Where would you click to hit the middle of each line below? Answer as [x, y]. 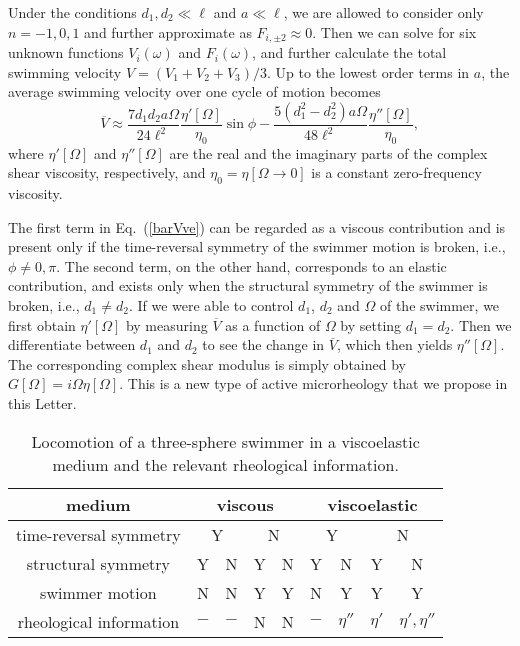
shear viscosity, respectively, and [107, 172]
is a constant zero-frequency [396, 172]
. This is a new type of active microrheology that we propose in [313, 383]
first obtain [42, 324]
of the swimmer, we [439, 305]
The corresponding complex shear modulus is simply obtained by [207, 363]
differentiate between [72, 344]
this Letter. [42, 402]
